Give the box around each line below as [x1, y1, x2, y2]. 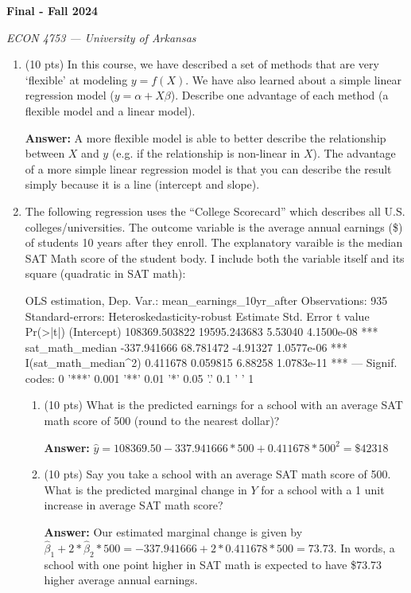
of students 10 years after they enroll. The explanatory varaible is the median [25, 234, 403, 251]
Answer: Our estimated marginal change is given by [44, 524, 303, 540]
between [25, 145, 65, 162]
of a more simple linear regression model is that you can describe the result [25, 160, 392, 177]
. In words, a [333, 539, 395, 556]
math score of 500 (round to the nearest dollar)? [44, 412, 280, 429]
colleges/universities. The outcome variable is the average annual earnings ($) [25, 218, 403, 235]
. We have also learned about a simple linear [185, 71, 401, 88]
